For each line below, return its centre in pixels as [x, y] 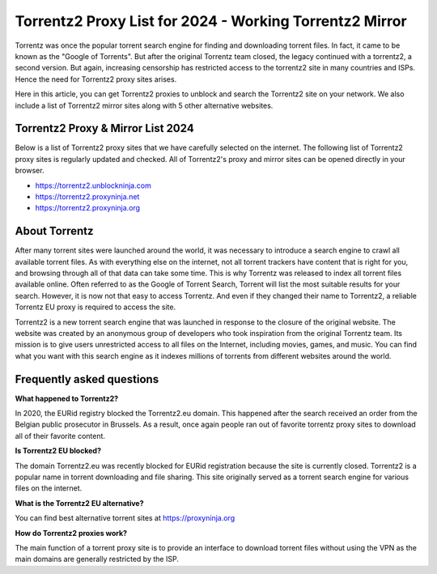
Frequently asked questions [87, 379]
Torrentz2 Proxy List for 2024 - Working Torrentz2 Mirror [211, 21]
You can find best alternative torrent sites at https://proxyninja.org [125, 518]
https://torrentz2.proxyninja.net [87, 196]
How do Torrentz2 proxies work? [71, 533]
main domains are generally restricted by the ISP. [97, 559]
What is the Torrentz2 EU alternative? [80, 503]
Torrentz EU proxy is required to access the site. [95, 307]
